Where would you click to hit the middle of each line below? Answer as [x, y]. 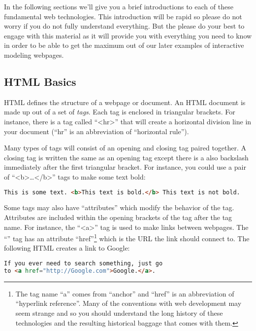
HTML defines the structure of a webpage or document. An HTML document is [125, 102]
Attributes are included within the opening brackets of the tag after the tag [118, 217]
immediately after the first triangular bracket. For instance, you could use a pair [125, 167]
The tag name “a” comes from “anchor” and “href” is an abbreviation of [125, 293]
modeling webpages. [34, 55]
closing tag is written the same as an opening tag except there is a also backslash [126, 157]
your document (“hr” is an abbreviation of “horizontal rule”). [96, 131]
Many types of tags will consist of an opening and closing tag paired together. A [125, 148]
